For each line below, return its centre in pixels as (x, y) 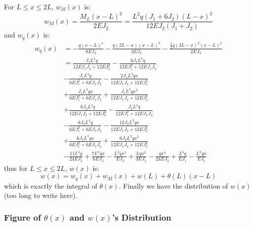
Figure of (22, 217)
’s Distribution (142, 217)
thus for (16, 168)
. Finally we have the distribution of (173, 185)
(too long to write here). (41, 195)
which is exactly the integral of (51, 185)
